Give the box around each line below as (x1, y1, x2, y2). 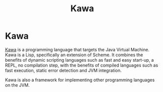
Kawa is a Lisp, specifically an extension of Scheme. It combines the (5, 52, 143, 58)
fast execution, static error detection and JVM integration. (5, 67, 122, 73)
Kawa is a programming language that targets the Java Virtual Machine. (5, 46, 150, 52)
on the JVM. (5, 82, 30, 88)
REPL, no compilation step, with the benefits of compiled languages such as (5, 62, 158, 68)
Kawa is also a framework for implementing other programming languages (5, 77, 155, 83)
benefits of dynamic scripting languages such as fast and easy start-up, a (5, 57, 154, 63)
